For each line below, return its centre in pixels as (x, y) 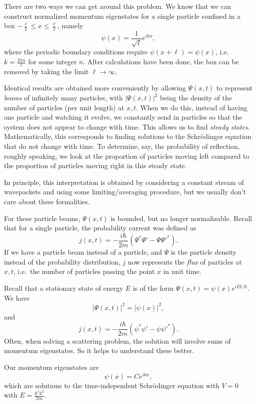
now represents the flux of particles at (185, 261)
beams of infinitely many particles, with (64, 98)
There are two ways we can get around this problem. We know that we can (118, 6)
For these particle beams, (42, 218)
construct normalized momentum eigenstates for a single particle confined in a (122, 16)
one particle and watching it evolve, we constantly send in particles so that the (123, 117)
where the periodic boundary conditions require (76, 52)
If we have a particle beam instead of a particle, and (83, 252)
